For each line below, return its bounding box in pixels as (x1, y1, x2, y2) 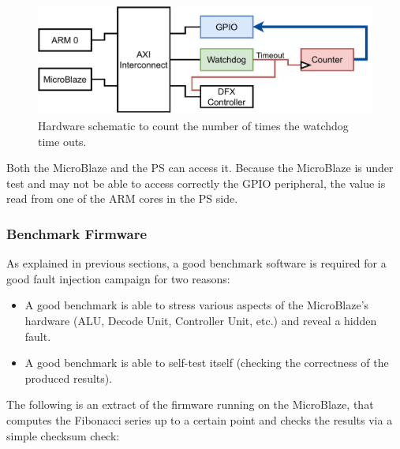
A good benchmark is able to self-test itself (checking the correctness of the (24, 354, 389, 371)
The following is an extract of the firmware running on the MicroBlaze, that (6, 396, 374, 413)
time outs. (38, 133, 87, 149)
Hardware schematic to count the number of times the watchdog (38, 118, 349, 134)
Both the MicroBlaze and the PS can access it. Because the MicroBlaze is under (6, 159, 394, 176)
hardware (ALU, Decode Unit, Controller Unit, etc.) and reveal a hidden (24, 312, 377, 329)
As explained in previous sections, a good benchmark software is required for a (6, 255, 387, 271)
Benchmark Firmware (6, 223, 148, 243)
